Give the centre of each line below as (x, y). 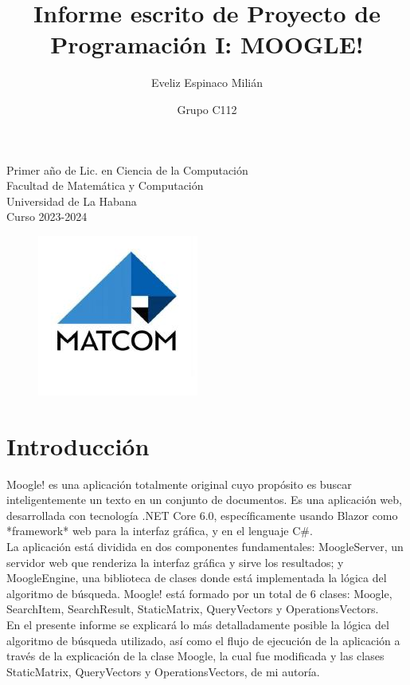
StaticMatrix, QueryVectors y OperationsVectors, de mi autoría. (163, 671)
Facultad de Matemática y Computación (105, 185)
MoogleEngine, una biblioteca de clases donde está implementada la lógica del (197, 578)
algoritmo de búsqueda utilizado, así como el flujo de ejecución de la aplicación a (203, 640)
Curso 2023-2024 (47, 217)
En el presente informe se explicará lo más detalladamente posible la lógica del (198, 624)
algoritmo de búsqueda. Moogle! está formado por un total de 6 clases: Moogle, (199, 593)
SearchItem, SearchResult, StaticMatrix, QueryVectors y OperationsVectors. (193, 609)
